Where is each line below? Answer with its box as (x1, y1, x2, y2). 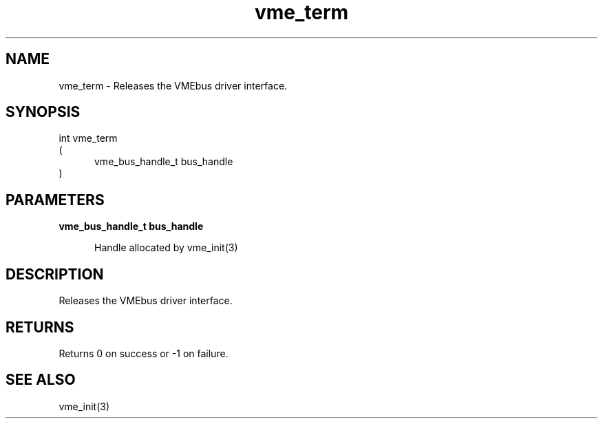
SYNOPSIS (6, 103, 81, 121)
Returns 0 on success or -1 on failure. (59, 347, 229, 359)
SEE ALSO (6, 371, 76, 389)
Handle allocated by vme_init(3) (94, 242, 238, 254)
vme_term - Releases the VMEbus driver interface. (59, 79, 288, 92)
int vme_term (59, 132, 118, 145)
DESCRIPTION (6, 265, 104, 283)
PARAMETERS (6, 191, 105, 209)
